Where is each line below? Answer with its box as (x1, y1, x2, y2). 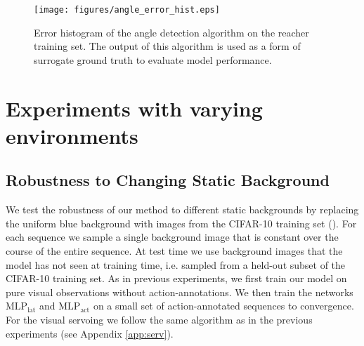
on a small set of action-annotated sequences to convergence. (93, 298, 354, 313)
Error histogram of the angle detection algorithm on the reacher (34, 25, 309, 39)
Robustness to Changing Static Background (6, 169, 330, 191)
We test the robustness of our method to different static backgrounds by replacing (6, 202, 359, 217)
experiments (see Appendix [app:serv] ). (6, 326, 174, 340)
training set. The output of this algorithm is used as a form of (34, 39, 301, 53)
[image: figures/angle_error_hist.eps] (34, 5, 220, 15)
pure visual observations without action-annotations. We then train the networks (6, 284, 353, 299)
